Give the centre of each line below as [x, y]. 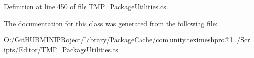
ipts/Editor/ [23, 49]
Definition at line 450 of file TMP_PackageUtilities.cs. [86, 6]
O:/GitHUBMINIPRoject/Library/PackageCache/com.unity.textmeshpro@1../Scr [127, 40]
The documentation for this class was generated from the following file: [111, 23]
